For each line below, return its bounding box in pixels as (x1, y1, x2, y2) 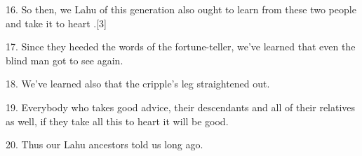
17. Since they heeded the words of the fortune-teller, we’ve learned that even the (6, 39, 356, 54)
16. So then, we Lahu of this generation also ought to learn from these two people (6, 2, 356, 16)
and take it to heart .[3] (6, 15, 107, 30)
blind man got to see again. (6, 52, 123, 67)
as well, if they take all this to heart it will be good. (6, 113, 229, 128)
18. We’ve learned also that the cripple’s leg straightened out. (6, 76, 270, 91)
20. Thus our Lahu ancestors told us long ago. (6, 137, 203, 152)
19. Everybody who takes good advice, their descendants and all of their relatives (6, 99, 356, 114)
